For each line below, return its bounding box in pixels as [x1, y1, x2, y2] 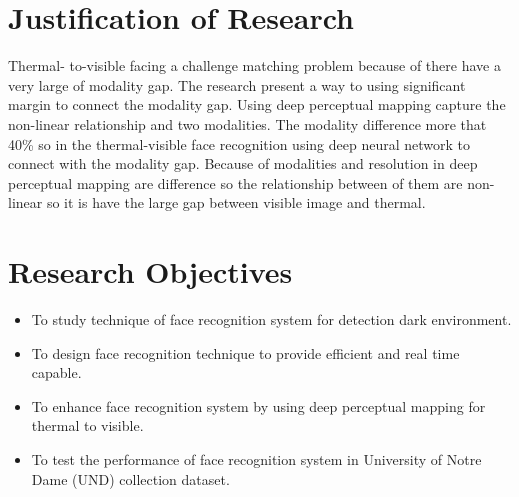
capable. [31, 362, 82, 383]
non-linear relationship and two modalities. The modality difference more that [8, 113, 487, 134]
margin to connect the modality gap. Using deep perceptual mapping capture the [8, 94, 506, 115]
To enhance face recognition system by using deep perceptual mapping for [31, 395, 486, 416]
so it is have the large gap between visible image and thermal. [46, 192, 426, 213]
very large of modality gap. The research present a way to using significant [8, 74, 466, 95]
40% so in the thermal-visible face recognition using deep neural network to [8, 133, 470, 154]
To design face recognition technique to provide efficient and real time [31, 342, 460, 363]
